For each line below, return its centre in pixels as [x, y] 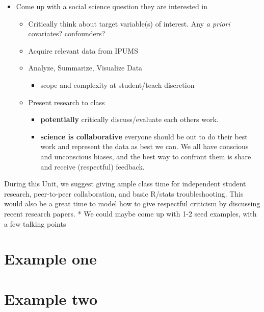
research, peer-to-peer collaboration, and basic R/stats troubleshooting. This [124, 193]
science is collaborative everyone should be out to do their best [144, 136]
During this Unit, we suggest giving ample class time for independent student [125, 184]
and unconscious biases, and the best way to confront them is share [146, 156]
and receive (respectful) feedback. [93, 166]
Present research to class [67, 102]
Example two [51, 298]
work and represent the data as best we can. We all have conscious [144, 146]
